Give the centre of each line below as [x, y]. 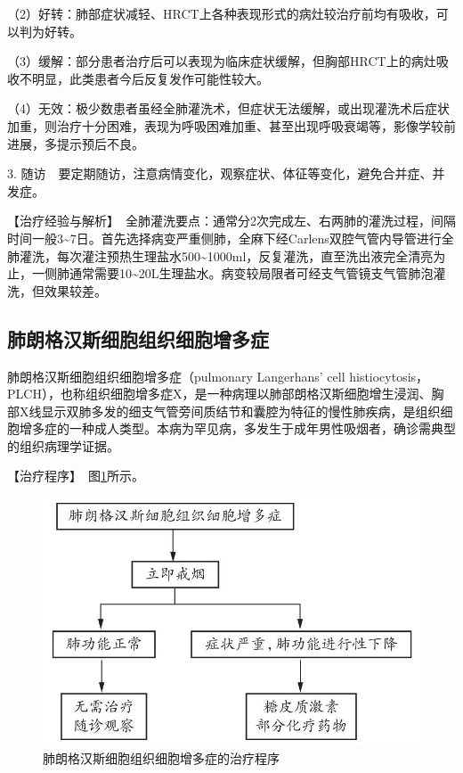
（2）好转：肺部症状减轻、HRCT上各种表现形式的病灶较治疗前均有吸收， [222, 13]
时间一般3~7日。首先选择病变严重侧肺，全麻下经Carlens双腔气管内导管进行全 [231, 238]
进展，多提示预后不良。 [76, 143]
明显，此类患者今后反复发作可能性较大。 [150, 78]
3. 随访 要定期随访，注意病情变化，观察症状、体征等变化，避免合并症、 [220, 173]
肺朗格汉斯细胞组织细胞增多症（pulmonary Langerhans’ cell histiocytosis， [218, 376]
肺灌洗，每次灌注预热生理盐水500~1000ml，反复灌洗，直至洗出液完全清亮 [220, 255]
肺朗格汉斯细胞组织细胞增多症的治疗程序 [161, 757]
